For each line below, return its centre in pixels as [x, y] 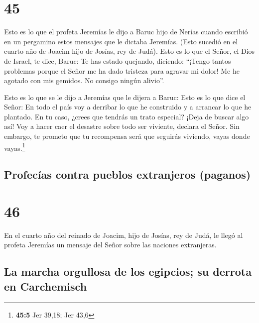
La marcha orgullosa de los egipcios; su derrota [128, 271]
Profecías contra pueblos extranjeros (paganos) [128, 174]
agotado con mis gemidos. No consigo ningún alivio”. [84, 80]
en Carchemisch [46, 286]
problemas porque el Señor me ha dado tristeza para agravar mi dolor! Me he [122, 70]
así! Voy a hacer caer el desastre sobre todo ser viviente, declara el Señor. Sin [122, 126]
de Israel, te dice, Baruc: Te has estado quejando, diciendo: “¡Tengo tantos [118, 60]
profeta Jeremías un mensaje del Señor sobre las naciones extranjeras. [110, 245]
